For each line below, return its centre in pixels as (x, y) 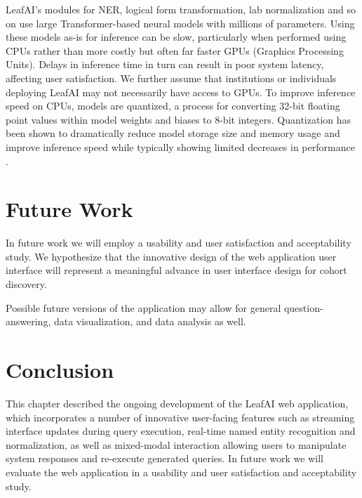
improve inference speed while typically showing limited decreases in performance (180, 146)
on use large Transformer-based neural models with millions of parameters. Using (180, 23)
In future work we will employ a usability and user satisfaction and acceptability (179, 243)
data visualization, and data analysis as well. (150, 321)
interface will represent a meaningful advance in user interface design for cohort (176, 270)
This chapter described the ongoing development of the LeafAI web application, (177, 403)
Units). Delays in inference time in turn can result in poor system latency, (165, 64)
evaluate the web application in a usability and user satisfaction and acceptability (181, 472)
